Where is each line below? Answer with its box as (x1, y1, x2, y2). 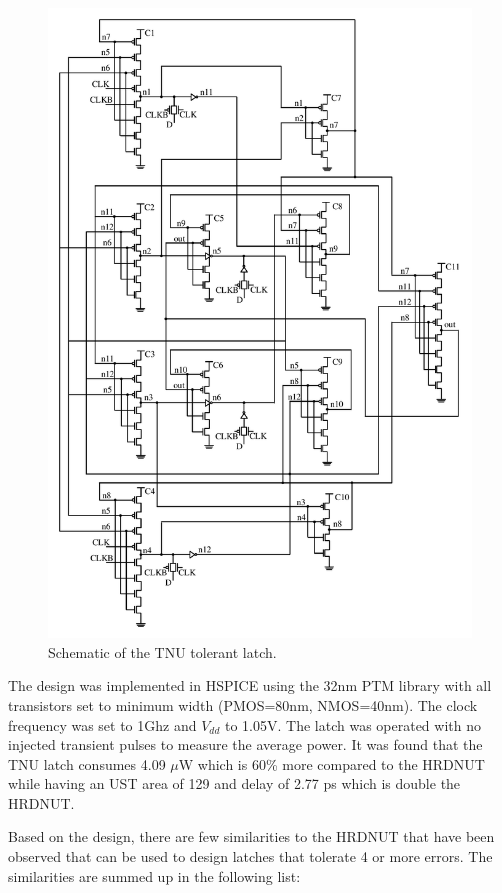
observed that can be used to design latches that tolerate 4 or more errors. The (8, 846, 493, 867)
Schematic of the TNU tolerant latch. (48, 641, 277, 662)
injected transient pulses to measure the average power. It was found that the (8, 734, 483, 755)
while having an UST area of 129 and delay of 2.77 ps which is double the (8, 773, 461, 794)
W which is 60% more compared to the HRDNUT (178, 753, 485, 774)
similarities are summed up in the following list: (8, 865, 301, 886)
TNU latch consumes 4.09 (8, 753, 166, 774)
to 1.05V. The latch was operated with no (225, 714, 481, 735)
